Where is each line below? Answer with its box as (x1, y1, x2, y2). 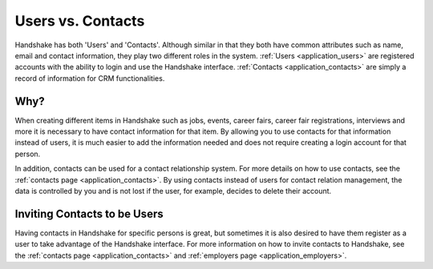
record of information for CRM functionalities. (14, 73, 165, 83)
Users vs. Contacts (14, 12, 145, 30)
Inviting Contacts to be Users (14, 207, 164, 220)
